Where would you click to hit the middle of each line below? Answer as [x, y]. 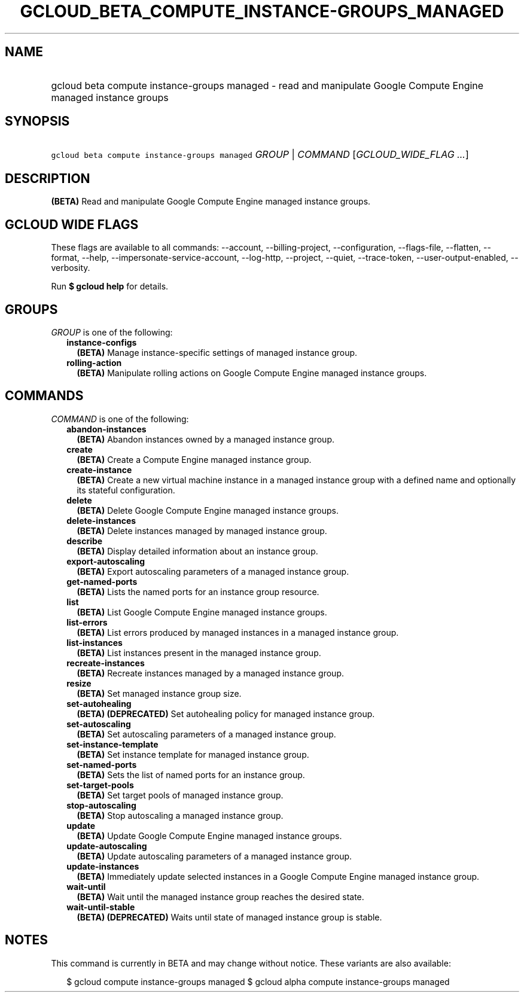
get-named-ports [102, 581]
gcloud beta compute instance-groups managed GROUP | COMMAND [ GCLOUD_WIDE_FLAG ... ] [260, 155]
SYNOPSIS [37, 121]
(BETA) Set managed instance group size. [159, 693]
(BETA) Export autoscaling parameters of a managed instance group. [213, 571]
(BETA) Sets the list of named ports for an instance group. [191, 775]
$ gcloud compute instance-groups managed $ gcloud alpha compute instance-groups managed [258, 981]
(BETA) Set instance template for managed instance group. [193, 754]
